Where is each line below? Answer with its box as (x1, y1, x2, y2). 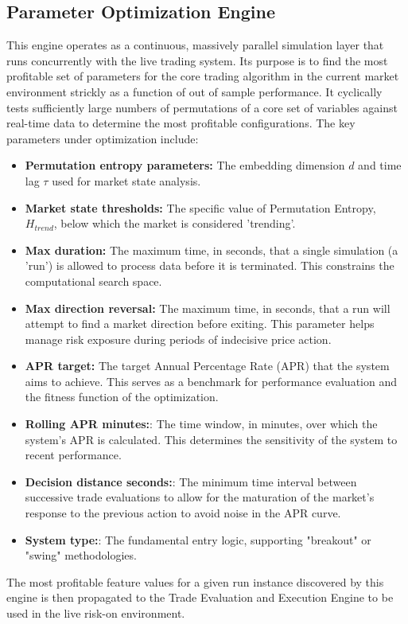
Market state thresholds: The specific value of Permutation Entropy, (25, 199, 376, 216)
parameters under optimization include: (6, 130, 199, 146)
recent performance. (25, 447, 122, 463)
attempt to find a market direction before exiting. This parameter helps (25, 315, 375, 332)
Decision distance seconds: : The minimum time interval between (25, 473, 357, 489)
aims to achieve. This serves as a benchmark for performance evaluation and (25, 372, 398, 389)
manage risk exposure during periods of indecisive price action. (25, 330, 332, 347)
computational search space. (25, 272, 162, 289)
